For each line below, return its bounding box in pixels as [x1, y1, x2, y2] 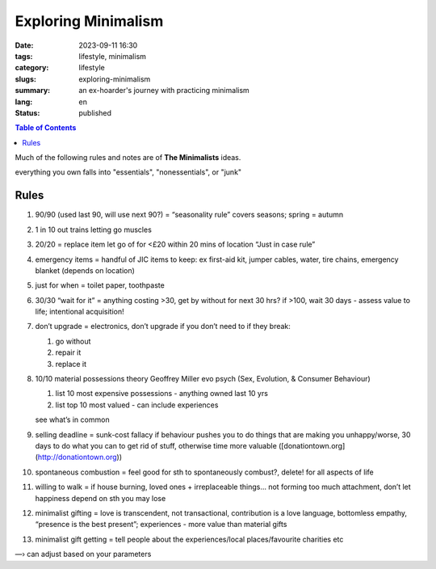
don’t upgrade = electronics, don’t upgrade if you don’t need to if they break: [35, 322, 291, 331]
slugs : [15, 74, 36, 84]
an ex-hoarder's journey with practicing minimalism [78, 86, 249, 95]
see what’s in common [35, 415, 110, 424]
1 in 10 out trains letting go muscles [35, 225, 153, 234]
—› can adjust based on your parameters [15, 550, 152, 559]
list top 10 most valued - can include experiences [55, 400, 219, 410]
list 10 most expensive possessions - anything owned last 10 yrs [55, 389, 268, 398]
